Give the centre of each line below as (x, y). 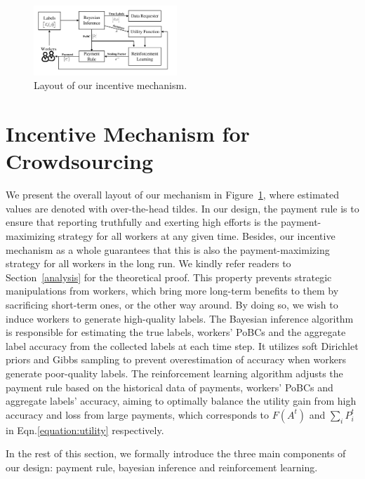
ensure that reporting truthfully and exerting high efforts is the (142, 222)
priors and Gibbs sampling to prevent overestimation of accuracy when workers (176, 359)
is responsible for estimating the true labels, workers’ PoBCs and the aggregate (176, 332)
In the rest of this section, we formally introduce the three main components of (176, 453)
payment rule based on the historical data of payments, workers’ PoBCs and (170, 387)
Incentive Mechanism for (128, 134)
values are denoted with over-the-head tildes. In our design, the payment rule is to (182, 208)
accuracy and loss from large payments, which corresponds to (138, 414)
